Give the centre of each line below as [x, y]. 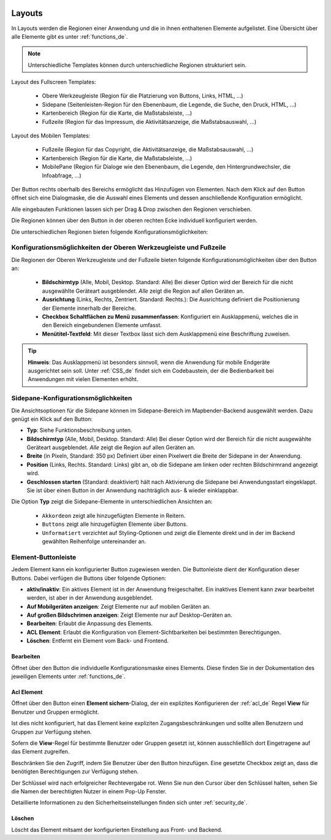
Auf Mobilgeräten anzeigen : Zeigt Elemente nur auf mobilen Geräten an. [119, 606]
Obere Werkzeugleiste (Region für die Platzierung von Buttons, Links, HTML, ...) [143, 96]
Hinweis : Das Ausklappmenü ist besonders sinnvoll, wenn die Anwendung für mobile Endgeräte [149, 362]
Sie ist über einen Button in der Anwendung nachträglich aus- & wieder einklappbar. [133, 490]
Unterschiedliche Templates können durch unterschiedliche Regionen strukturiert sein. [137, 65]
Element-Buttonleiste [44, 557]
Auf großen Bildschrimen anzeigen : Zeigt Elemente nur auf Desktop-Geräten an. [129, 615]
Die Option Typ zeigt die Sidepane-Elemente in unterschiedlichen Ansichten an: [112, 502]
